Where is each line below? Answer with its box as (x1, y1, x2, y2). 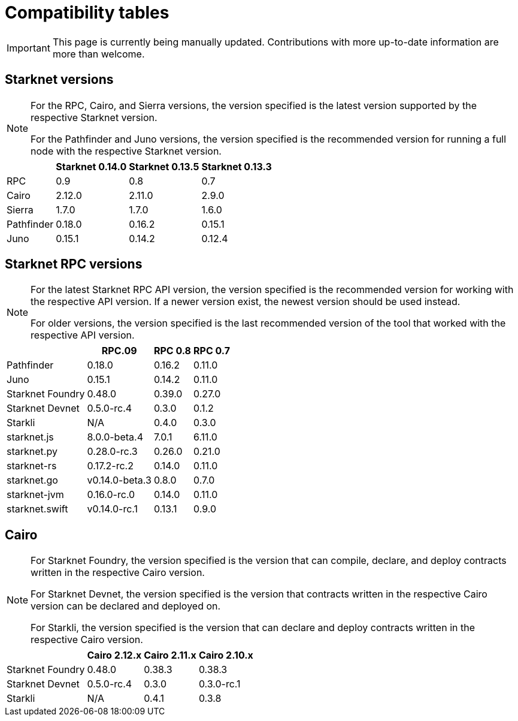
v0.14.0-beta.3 (87, 474, 152, 487)
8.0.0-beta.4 (87, 431, 143, 444)
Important (7, 41, 50, 54)
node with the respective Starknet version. (31, 144, 222, 157)
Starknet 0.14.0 (56, 160, 127, 173)
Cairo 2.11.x (144, 649, 196, 662)
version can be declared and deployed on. (31, 600, 221, 613)
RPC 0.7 (193, 345, 231, 357)
